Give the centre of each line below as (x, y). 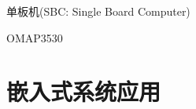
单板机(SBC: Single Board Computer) (98, 11)
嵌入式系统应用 (84, 91)
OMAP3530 (35, 37)
